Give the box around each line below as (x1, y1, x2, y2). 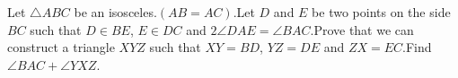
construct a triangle (7, 38, 115, 56)
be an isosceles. (74, 3, 157, 21)
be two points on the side (312, 3, 451, 21)
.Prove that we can (310, 20, 414, 39)
